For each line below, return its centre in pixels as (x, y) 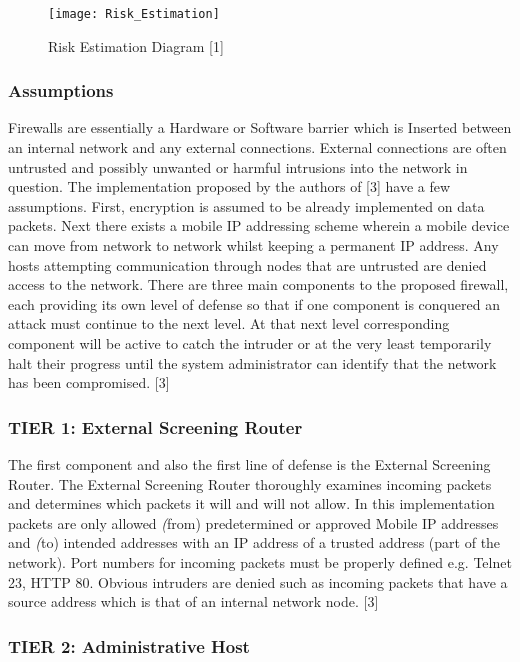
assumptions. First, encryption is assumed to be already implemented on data (246, 205)
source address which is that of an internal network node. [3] (193, 601)
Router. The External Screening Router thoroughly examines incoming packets (250, 483)
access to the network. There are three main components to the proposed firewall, (258, 284)
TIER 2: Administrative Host (129, 645)
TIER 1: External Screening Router (155, 426)
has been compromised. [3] (89, 382)
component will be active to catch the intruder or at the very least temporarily (250, 343)
